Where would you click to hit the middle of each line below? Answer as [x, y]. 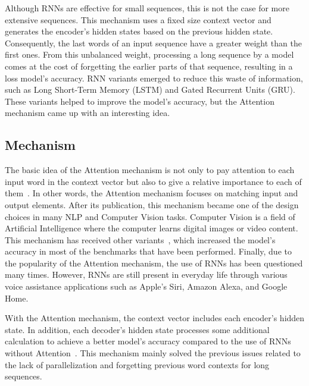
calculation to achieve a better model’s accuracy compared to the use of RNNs [148, 341]
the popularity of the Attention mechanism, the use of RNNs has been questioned [154, 263]
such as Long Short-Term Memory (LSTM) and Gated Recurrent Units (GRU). [150, 90]
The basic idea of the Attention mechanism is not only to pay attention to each [150, 170]
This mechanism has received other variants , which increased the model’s [140, 239]
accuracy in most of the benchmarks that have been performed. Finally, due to [148, 251]
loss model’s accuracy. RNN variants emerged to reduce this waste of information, [154, 78]
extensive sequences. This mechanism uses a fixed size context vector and [138, 19]
